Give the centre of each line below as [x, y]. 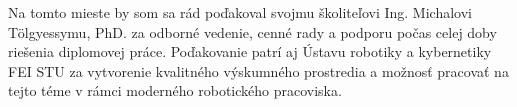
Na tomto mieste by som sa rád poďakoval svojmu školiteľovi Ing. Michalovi [240, 12]
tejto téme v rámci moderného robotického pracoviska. [175, 90]
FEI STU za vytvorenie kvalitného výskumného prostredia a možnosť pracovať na [258, 70]
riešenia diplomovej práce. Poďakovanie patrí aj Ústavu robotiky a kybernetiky [250, 51]
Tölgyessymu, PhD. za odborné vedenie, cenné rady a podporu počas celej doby [252, 31]
